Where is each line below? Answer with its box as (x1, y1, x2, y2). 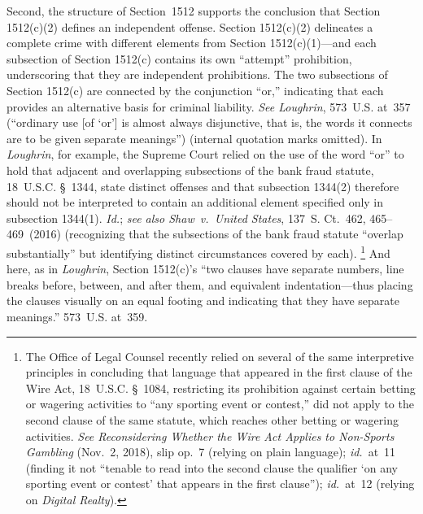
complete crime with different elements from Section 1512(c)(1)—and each (7, 34, 377, 51)
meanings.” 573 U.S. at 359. (7, 307, 148, 325)
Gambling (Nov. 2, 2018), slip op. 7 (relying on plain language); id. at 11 (25, 443, 396, 460)
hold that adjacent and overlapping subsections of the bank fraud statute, (7, 161, 374, 178)
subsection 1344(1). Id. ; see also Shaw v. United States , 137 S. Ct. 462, (7, 209, 366, 226)
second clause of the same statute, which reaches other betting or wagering (25, 411, 399, 428)
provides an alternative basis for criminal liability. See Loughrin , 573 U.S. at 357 (7, 98, 411, 115)
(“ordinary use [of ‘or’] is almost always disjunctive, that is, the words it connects (7, 114, 412, 131)
